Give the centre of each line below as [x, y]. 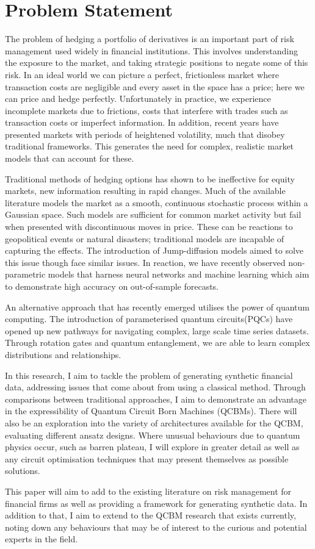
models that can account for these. [70, 158]
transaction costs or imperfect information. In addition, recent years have [142, 122]
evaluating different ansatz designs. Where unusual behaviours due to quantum [153, 435]
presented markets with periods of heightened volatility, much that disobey [145, 134]
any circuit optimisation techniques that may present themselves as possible [147, 458]
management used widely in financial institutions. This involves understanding [152, 50]
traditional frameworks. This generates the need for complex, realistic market [150, 146]
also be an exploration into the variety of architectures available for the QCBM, [154, 422]
